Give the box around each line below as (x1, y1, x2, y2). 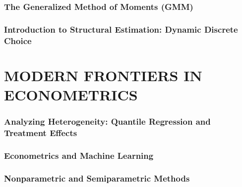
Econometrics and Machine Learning (4, 149, 154, 161)
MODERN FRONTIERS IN (4, 65, 202, 85)
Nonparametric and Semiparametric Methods (4, 172, 190, 184)
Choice (4, 34, 32, 47)
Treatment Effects (4, 127, 77, 139)
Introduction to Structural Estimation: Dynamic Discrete (4, 23, 238, 35)
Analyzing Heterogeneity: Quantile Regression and (4, 115, 211, 128)
